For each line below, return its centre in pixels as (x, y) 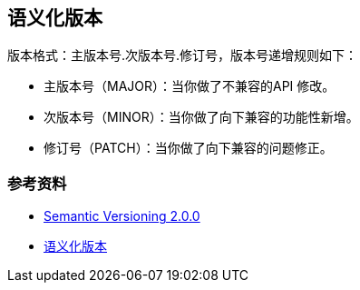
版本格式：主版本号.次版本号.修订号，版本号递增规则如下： (183, 55)
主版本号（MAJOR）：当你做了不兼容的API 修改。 (190, 86)
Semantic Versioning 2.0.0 (122, 216)
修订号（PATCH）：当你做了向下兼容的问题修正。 (188, 148)
